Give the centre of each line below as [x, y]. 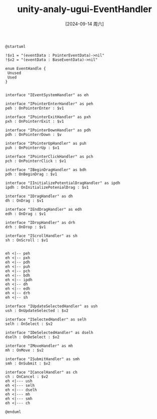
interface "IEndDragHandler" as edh [44, 209]
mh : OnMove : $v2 [24, 350]
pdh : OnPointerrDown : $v [33, 134]
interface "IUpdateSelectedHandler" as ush [52, 306]
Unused [14, 73]
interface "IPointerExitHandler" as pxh [48, 117]
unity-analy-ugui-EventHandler [85, 9]
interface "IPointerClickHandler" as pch [49, 156]
